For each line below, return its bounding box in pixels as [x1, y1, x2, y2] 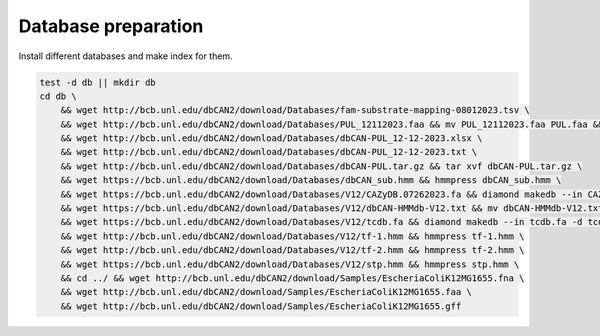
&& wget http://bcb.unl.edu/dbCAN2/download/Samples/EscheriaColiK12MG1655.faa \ [60, 286, 472, 298]
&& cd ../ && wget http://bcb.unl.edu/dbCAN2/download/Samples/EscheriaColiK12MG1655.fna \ [60, 273, 525, 284]
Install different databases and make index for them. [18, 50, 234, 62]
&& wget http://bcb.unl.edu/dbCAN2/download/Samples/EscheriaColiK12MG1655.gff [60, 300, 462, 312]
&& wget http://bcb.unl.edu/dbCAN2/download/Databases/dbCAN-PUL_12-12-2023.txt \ [60, 146, 478, 158]
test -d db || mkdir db [39, 76, 157, 88]
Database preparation [18, 15, 204, 37]
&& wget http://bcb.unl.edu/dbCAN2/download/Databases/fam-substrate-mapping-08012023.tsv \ [60, 105, 530, 116]
